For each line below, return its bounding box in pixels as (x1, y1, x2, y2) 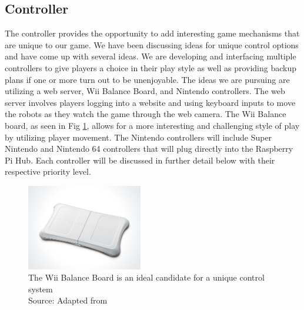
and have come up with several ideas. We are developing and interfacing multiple (5, 50, 296, 62)
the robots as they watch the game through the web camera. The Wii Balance (5, 108, 286, 120)
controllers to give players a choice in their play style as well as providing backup (5, 61, 296, 74)
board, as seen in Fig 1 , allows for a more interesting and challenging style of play (5, 119, 300, 131)
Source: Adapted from (28, 294, 108, 306)
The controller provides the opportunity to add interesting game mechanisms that (5, 27, 300, 39)
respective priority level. (5, 165, 91, 178)
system (28, 282, 53, 295)
